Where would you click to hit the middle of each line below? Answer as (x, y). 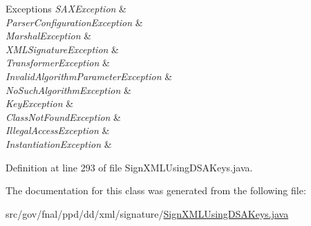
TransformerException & (58, 63)
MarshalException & (49, 36)
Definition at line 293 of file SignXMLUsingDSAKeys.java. (129, 167)
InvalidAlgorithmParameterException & (89, 76)
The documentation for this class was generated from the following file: (156, 190)
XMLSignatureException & (63, 49)
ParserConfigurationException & (74, 22)
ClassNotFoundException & (64, 116)
